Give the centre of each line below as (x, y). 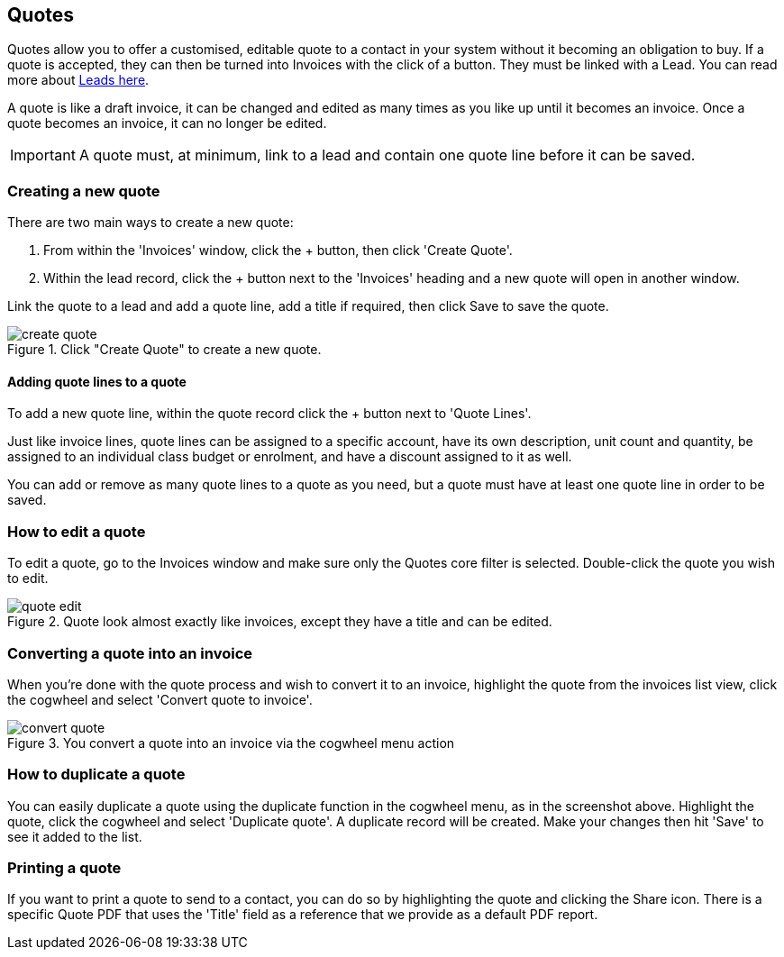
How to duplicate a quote (96, 775)
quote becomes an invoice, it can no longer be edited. (167, 123)
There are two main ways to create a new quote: (150, 223)
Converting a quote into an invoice (130, 653)
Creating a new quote (84, 191)
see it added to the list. (75, 836)
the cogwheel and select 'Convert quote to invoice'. (160, 699)
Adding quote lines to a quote (97, 381)
